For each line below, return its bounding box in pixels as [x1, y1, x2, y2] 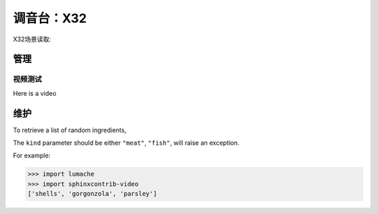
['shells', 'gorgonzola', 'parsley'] [27, 190, 157, 198]
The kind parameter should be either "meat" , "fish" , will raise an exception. [13, 138, 240, 147]
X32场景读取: [13, 35, 52, 43]
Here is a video [13, 89, 57, 97]
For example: [13, 151, 51, 160]
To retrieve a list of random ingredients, [13, 126, 127, 134]
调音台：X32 [13, 10, 87, 26]
